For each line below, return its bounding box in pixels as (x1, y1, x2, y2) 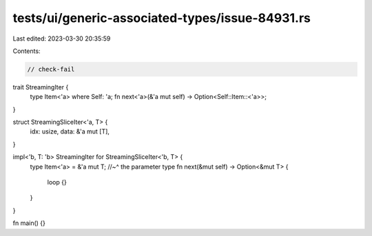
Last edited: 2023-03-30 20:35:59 (12, 34, 111, 43)
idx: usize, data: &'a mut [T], (30, 127, 110, 136)
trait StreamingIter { (12, 83, 69, 91)
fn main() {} (12, 219, 46, 227)
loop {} (47, 178, 67, 186)
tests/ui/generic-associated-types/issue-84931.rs (12, 10, 311, 25)
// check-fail (27, 65, 75, 73)
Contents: (12, 47, 41, 55)
